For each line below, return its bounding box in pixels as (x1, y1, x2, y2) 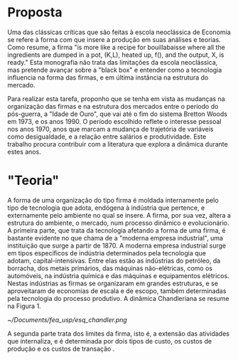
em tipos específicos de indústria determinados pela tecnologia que (7, 248, 207, 257)
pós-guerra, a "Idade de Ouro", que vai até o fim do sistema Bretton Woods (7, 110, 227, 118)
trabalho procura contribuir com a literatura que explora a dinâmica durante (7, 139, 229, 148)
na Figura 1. (7, 302, 41, 310)
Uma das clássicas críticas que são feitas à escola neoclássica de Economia (7, 28, 231, 36)
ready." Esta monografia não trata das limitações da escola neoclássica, (7, 58, 218, 66)
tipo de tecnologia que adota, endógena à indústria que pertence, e (7, 203, 205, 212)
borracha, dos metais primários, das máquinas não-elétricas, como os (7, 264, 213, 272)
